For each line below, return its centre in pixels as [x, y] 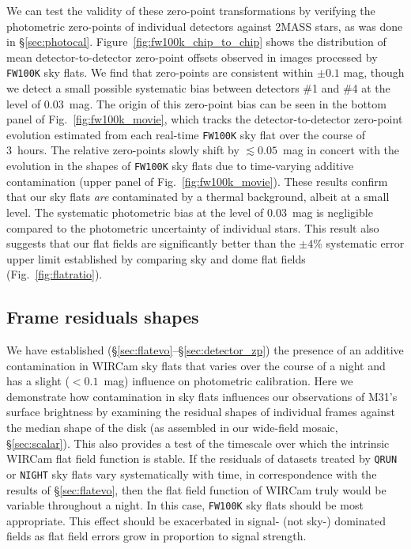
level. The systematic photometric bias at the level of [135, 212]
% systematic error [359, 243]
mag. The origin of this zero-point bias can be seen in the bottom [228, 103]
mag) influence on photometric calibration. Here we [228, 381]
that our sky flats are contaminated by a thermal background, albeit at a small [198, 197]
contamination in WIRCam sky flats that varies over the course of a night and [196, 365]
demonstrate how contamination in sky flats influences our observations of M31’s [202, 396]
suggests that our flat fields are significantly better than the [151, 243]
